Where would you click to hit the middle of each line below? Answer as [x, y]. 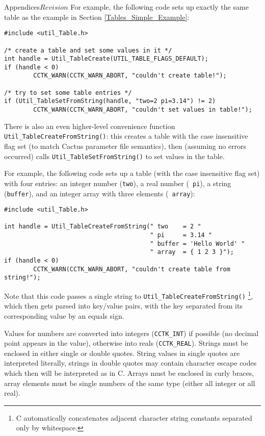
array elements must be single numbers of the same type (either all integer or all [130, 383]
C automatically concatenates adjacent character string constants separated [134, 417]
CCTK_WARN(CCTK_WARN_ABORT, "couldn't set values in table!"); [143, 110]
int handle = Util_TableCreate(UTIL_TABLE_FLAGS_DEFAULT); [106, 59]
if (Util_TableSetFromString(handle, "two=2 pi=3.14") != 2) [110, 101]
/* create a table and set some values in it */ [88, 50]
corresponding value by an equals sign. [64, 315]
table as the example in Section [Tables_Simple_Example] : [97, 17]
